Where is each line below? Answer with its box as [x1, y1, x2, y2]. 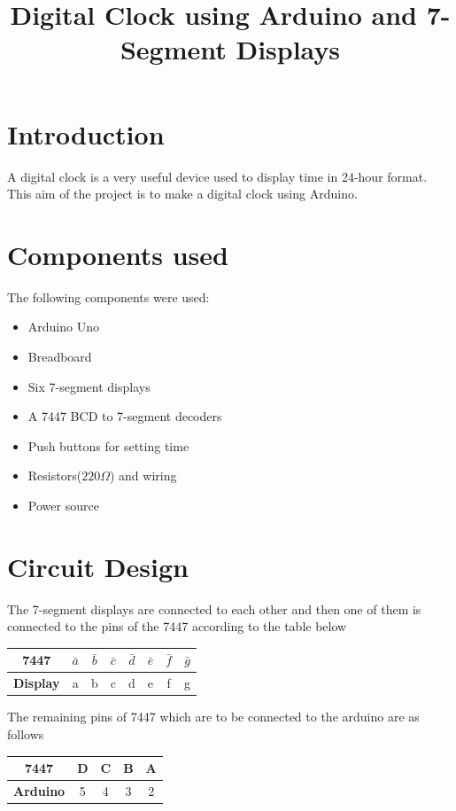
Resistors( [27, 466, 82, 485]
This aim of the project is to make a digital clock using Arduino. [7, 184, 358, 203]
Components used [7, 236, 228, 272]
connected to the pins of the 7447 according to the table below [7, 617, 347, 636]
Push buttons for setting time [27, 436, 189, 455]
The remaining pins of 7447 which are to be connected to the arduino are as [7, 707, 420, 726]
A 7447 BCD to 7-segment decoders [27, 407, 222, 425]
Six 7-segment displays [27, 377, 151, 395]
